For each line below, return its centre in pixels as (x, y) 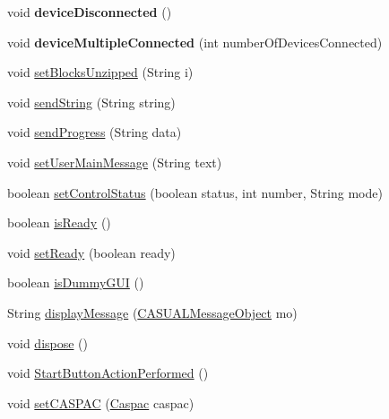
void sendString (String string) (91, 102)
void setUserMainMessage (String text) (115, 162)
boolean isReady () (59, 222)
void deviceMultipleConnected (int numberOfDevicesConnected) (195, 42)
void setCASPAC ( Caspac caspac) (101, 402)
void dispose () (48, 342)
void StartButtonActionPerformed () (108, 373)
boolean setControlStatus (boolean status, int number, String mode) (195, 192)
